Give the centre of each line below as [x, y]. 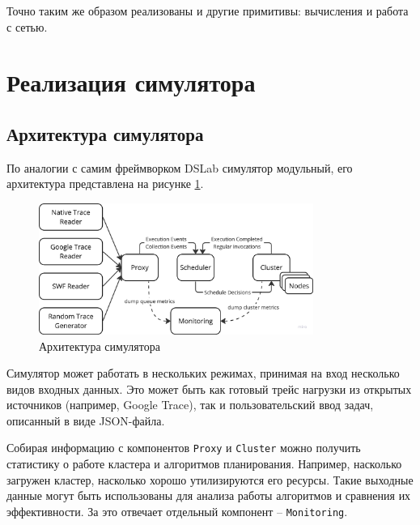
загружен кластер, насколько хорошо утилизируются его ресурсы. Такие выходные [210, 479]
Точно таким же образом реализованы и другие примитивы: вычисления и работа [208, 11]
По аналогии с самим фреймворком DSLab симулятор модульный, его [180, 167]
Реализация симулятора [131, 82]
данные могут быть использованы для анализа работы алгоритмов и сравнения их [209, 495]
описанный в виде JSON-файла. [86, 420]
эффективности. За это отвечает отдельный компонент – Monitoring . [177, 511]
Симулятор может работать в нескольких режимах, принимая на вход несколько [203, 373]
